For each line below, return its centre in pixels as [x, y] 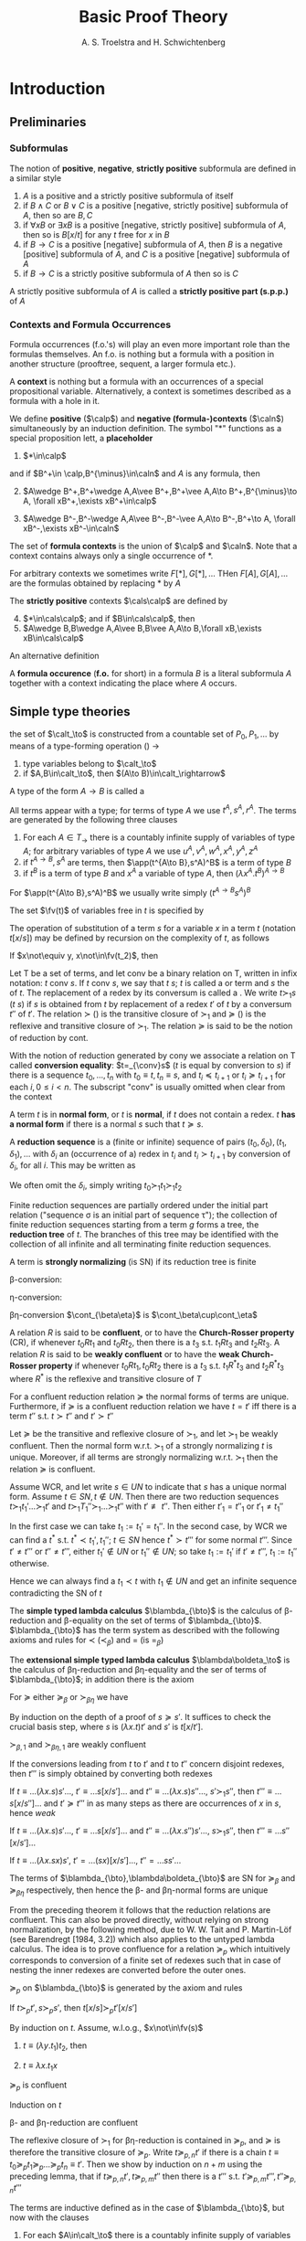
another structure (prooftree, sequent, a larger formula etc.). [122, 364]
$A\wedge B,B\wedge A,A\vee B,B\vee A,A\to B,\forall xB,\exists [142, 628]
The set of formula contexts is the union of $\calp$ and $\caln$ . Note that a [153, 546]
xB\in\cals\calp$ [53, 638]
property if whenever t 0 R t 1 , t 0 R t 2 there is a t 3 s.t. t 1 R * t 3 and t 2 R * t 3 [161, 1365]
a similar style [36, 178]
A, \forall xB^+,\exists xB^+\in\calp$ [90, 501]
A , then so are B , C [58, 215]
